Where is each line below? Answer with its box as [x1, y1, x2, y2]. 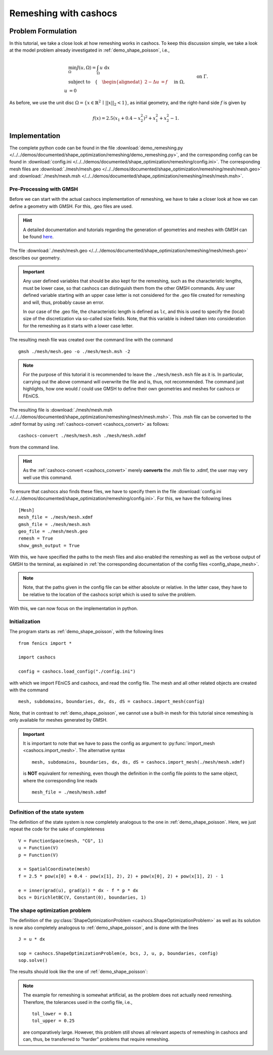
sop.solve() [18, 957, 48, 963]
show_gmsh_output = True [18, 543, 80, 548]
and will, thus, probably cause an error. [23, 299, 105, 305]
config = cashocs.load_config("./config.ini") [18, 669, 136, 675]
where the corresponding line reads [23, 777, 98, 783]
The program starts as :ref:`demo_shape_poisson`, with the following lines [9, 629, 164, 635]
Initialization [9, 618, 40, 625]
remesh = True [18, 536, 53, 541]
